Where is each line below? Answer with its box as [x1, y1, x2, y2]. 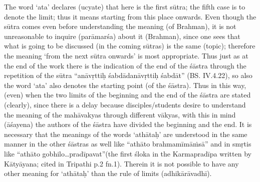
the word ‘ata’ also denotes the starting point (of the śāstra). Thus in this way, [4, 79, 246, 90]
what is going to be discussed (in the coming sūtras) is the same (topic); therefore [4, 40, 255, 51]
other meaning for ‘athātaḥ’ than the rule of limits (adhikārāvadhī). [4, 168, 212, 178]
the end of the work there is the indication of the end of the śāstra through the [4, 60, 246, 70]
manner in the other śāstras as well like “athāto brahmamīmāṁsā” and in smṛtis [4, 138, 251, 149]
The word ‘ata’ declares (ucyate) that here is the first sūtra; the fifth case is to [4, 1, 245, 11]
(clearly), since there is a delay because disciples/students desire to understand [4, 99, 246, 109]
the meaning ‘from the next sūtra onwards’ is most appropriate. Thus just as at [4, 50, 248, 60]
